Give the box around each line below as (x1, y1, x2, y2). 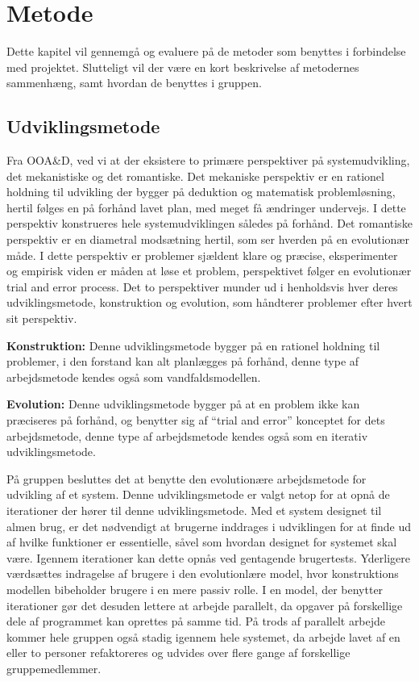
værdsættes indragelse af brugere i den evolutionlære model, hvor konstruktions (6, 565, 399, 582)
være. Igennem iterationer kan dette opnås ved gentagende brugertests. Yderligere (6, 549, 410, 566)
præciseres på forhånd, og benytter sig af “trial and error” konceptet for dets (6, 412, 385, 429)
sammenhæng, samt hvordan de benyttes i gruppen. (6, 74, 262, 91)
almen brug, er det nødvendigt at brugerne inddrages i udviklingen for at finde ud (6, 517, 412, 534)
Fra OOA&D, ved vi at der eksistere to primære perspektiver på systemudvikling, (6, 152, 410, 169)
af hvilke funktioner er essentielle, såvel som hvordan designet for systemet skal (6, 533, 397, 550)
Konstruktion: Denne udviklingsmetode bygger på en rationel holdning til (6, 337, 380, 354)
